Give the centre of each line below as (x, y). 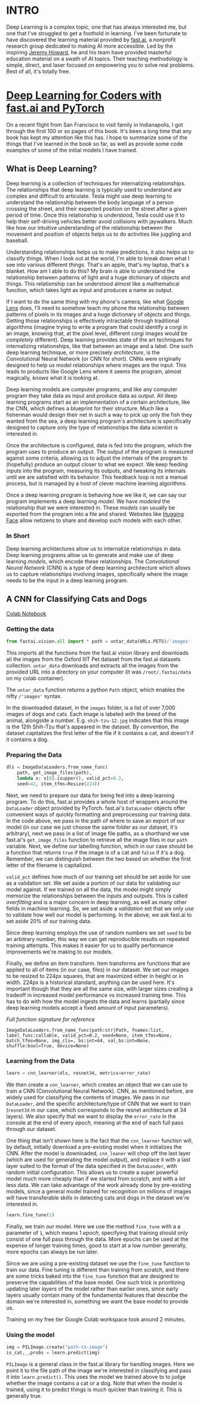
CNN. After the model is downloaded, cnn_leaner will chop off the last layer (99, 1153)
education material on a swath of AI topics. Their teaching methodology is (97, 59)
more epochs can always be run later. (53, 1252)
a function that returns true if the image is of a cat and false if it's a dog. (96, 852)
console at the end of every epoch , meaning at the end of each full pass (95, 1123)
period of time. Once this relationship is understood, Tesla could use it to (96, 215)
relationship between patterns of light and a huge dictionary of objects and (98, 277)
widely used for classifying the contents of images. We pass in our (88, 1097)
